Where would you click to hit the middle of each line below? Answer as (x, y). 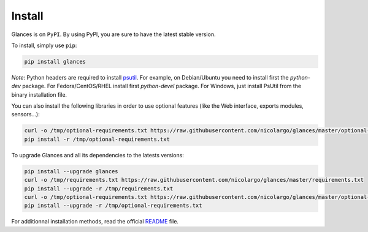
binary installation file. (39, 94)
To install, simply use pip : (44, 45)
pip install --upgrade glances (71, 171)
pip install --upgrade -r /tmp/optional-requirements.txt (113, 206)
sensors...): (25, 114)
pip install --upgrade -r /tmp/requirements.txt (99, 189)
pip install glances (55, 62)
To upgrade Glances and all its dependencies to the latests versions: (98, 155)
